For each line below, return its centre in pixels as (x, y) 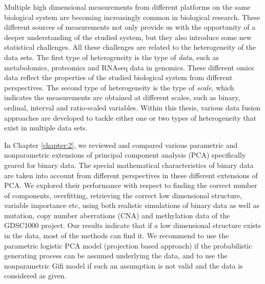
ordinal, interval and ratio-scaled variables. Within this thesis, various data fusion (132, 107)
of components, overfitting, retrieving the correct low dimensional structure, (123, 195)
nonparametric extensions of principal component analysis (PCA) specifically (125, 155)
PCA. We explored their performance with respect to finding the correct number (131, 185)
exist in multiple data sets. (46, 128)
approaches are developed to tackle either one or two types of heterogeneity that (130, 117)
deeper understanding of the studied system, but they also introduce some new (128, 37)
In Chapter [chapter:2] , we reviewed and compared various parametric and (121, 145)
